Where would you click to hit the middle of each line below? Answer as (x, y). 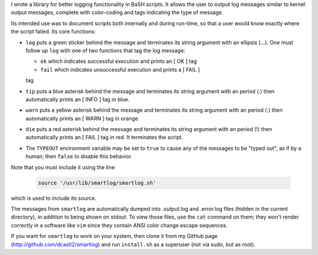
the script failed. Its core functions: (53, 32)
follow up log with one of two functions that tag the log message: (105, 51)
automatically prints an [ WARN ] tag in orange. (82, 118)
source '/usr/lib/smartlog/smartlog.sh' (97, 183)
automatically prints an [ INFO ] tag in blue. (77, 99)
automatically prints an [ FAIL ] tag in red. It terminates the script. (104, 137)
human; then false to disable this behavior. (79, 156)
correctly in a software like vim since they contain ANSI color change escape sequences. (119, 225)
